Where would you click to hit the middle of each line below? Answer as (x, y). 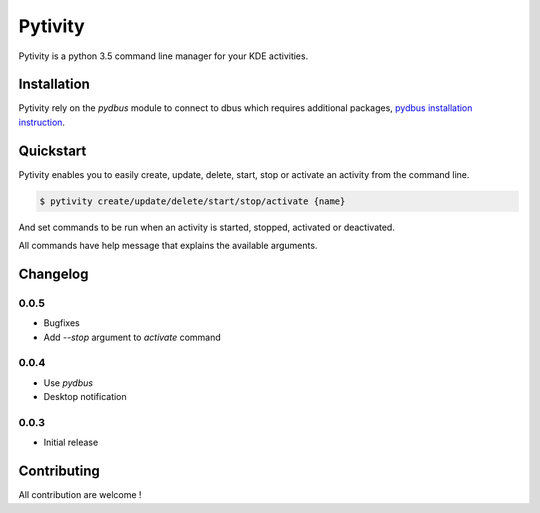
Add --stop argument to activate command (132, 337)
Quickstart (52, 150)
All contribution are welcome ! (80, 495)
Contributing (59, 471)
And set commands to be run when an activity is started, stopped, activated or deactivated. (206, 227)
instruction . (41, 122)
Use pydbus (68, 382)
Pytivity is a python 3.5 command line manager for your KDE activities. (163, 56)
